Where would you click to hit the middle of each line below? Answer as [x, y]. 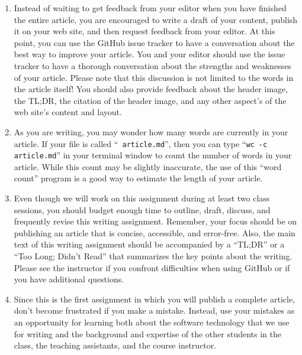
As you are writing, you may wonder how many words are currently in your [151, 131]
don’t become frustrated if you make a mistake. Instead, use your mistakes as [154, 310]
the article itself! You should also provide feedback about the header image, [151, 89]
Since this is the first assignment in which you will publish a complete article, [154, 299]
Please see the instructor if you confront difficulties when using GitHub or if [152, 267]
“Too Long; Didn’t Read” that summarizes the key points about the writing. [153, 256]
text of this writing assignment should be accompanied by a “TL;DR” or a [149, 244]
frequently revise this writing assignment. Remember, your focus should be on [155, 221]
